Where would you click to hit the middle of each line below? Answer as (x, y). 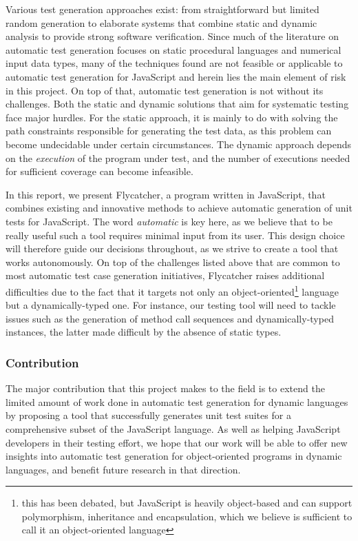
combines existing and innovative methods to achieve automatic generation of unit (179, 208)
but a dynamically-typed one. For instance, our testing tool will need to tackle (171, 305)
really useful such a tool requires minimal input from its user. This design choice (175, 235)
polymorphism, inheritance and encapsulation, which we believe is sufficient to (187, 516)
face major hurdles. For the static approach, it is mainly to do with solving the (172, 117)
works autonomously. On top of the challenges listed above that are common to (173, 262)
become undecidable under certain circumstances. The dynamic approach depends (179, 144)
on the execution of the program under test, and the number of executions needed (178, 157)
